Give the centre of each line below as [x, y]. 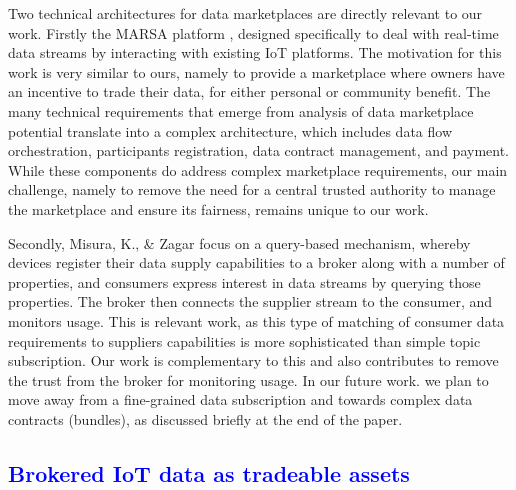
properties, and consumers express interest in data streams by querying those [244, 281]
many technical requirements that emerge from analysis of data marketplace [241, 110]
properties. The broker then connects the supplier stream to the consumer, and [250, 301]
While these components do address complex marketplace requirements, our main [258, 169]
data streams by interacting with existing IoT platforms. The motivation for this [255, 52]
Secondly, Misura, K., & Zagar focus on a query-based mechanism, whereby [239, 242]
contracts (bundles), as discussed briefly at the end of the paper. [205, 418]
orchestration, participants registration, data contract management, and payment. [258, 150]
